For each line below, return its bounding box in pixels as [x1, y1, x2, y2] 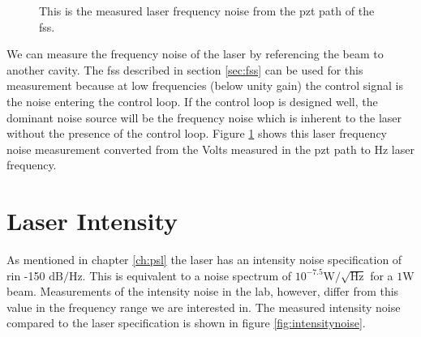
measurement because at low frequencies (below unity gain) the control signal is [6, 77, 403, 94]
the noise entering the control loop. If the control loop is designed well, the [6, 92, 378, 109]
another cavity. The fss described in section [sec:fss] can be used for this [6, 61, 363, 78]
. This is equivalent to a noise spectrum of [82, 267, 291, 284]
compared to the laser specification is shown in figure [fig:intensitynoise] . [6, 314, 366, 331]
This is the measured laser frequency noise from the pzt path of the [39, 2, 375, 19]
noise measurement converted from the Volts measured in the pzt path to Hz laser [6, 140, 415, 157]
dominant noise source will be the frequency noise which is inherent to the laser [6, 109, 402, 126]
